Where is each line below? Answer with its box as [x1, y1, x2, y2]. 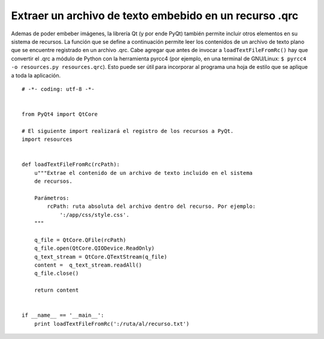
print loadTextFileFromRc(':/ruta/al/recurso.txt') [34, 320, 190, 327]
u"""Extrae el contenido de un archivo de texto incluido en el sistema [34, 169, 253, 176]
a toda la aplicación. [11, 72, 61, 79]
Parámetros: [34, 195, 70, 201]
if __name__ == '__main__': [22, 312, 104, 319]
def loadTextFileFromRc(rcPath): [22, 161, 120, 168]
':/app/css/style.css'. [59, 211, 130, 218]
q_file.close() [34, 270, 79, 277]
